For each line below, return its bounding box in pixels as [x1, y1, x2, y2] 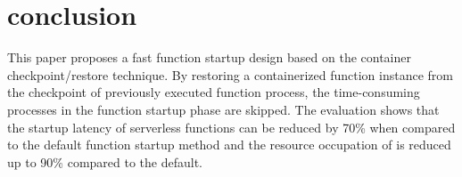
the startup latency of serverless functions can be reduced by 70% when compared [7, 117, 456, 136]
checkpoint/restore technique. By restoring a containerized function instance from [7, 65, 453, 84]
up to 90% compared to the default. [7, 152, 202, 171]
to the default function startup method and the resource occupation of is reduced [7, 135, 451, 154]
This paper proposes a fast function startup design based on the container [7, 48, 411, 67]
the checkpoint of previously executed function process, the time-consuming [7, 83, 420, 101]
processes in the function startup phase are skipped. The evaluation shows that [7, 100, 440, 118]
